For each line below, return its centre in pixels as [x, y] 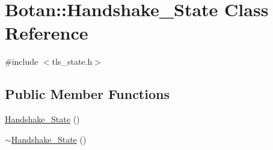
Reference [47, 33]
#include [22, 61]
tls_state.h [72, 61]
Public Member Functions [87, 94]
